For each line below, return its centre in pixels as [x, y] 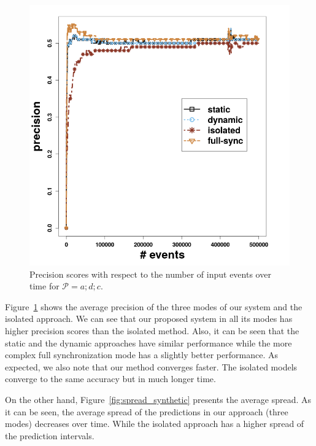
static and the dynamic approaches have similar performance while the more [148, 342]
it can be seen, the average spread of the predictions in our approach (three [147, 411]
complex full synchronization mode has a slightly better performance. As [141, 355]
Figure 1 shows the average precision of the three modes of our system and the [154, 306]
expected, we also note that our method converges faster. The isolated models [151, 366]
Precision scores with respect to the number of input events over [150, 274]
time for [44, 286]
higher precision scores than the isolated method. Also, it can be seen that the [152, 330]
